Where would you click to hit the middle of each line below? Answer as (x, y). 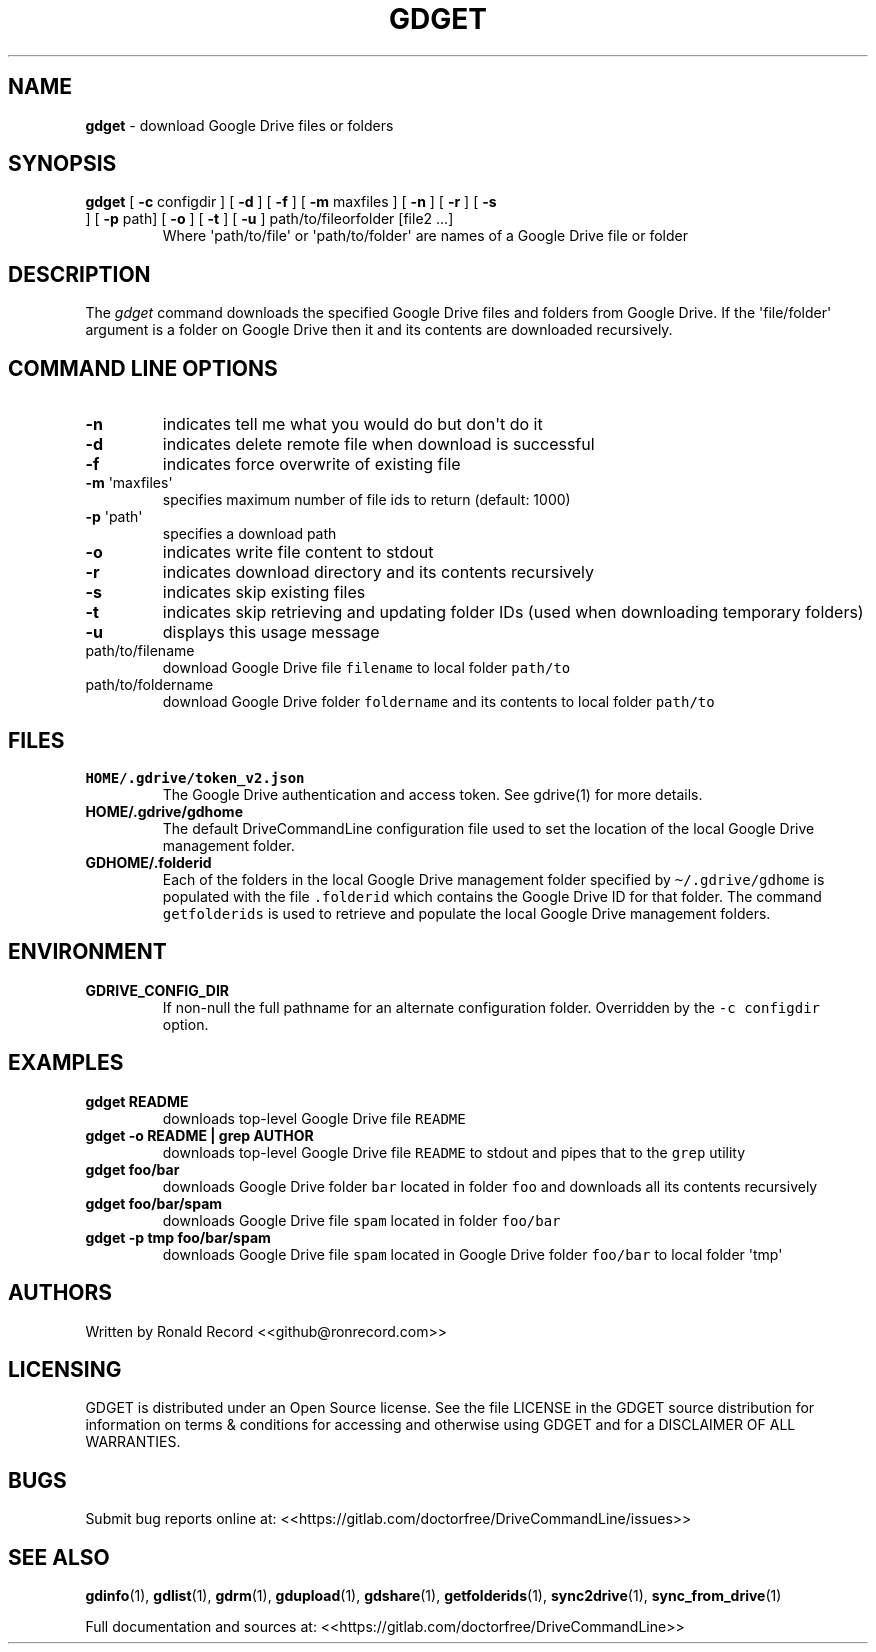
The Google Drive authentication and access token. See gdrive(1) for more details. (432, 794)
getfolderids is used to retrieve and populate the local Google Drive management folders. (466, 913)
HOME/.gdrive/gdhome (164, 811)
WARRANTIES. (133, 1442)
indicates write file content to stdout (298, 552)
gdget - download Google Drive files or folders (239, 125)
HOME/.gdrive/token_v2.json (195, 777)
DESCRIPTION (79, 274)
